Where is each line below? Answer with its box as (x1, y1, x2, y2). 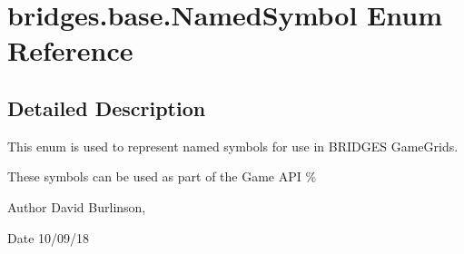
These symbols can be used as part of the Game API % (7, 167, 317, 186)
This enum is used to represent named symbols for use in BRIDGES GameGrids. (7, 136, 459, 155)
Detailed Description (7, 93, 206, 122)
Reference (7, 32, 133, 69)
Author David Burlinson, (7, 197, 146, 216)
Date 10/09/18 (7, 228, 90, 247)
